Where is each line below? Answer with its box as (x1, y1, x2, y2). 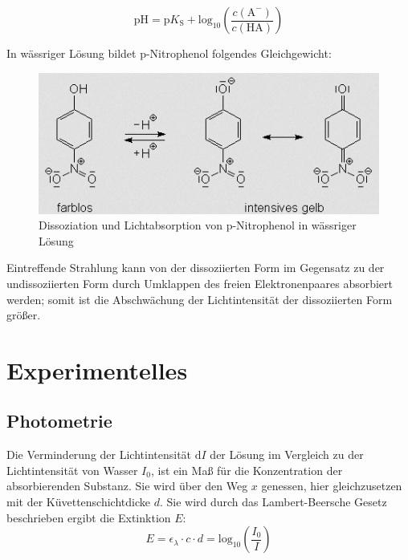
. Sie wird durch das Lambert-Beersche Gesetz (159, 493, 387, 510)
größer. (6, 306, 41, 323)
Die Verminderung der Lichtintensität (6, 446, 192, 463)
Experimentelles (6, 353, 188, 386)
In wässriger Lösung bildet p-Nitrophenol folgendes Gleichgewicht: (6, 45, 332, 61)
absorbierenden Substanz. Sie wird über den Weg (6, 477, 248, 494)
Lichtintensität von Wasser (6, 461, 138, 478)
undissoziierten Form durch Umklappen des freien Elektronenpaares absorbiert (6, 274, 394, 291)
